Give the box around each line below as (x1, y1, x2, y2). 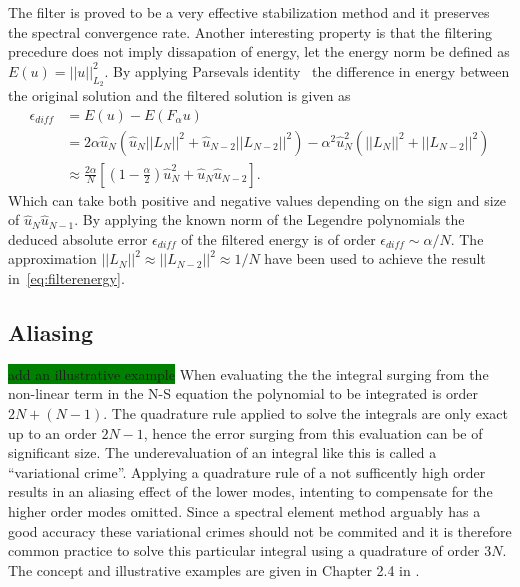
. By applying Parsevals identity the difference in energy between (104, 60, 510, 81)
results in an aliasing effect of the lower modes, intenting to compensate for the (8, 481, 493, 502)
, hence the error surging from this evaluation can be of (143, 422, 483, 443)
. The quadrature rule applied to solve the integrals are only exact (103, 403, 509, 424)
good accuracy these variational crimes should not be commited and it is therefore (8, 520, 512, 541)
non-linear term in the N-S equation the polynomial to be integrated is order (8, 383, 479, 404)
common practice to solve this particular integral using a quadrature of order (8, 540, 480, 561)
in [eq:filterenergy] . (8, 268, 125, 289)
